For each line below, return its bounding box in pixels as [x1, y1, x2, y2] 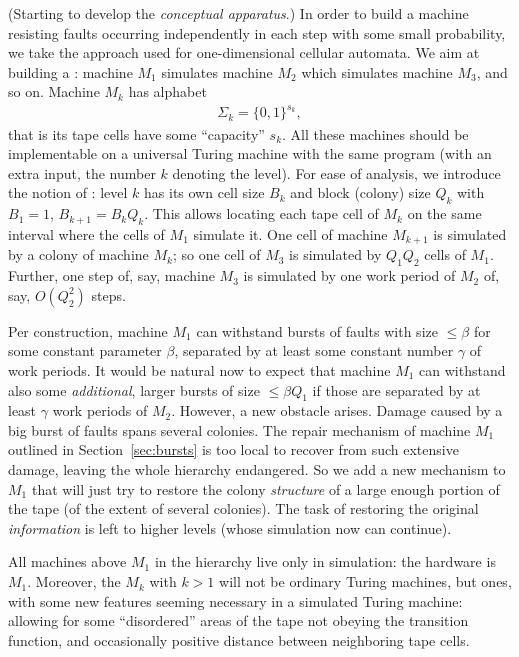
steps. [91, 284, 126, 305]
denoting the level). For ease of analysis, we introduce [172, 162, 501, 183]
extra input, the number [8, 162, 156, 183]
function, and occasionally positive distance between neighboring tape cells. [8, 629, 470, 650]
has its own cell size [144, 182, 265, 203]
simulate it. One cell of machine [193, 223, 388, 244]
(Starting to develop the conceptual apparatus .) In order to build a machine [8, 3, 469, 23]
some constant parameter [8, 340, 162, 361]
